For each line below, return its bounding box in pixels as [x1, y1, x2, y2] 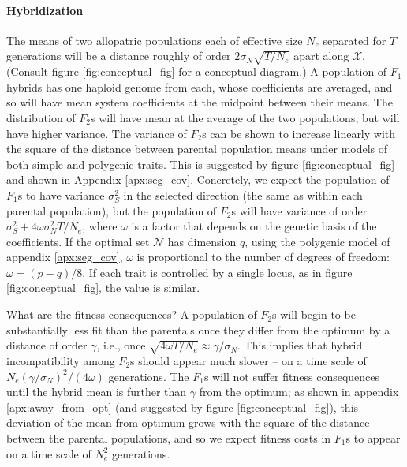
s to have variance [17, 186, 105, 203]
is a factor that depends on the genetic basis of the [131, 218, 377, 234]
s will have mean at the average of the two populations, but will [91, 109, 400, 125]
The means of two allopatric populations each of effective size [6, 32, 303, 48]
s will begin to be [272, 306, 356, 323]
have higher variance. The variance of [6, 125, 187, 141]
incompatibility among [6, 353, 115, 369]
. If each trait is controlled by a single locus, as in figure [82, 263, 353, 280]
